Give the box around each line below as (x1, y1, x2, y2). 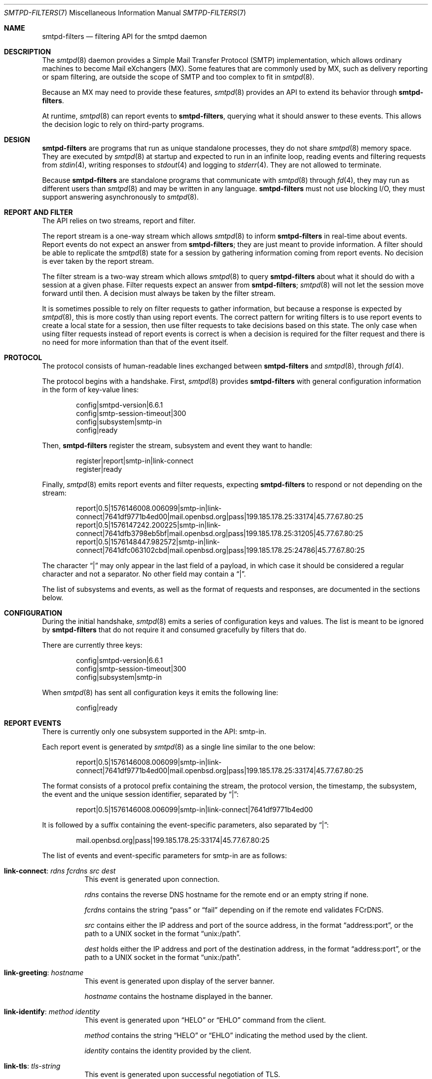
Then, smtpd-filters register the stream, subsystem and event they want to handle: (42, 441, 312, 450)
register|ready (76, 465, 122, 473)
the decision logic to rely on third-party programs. (42, 120, 204, 128)
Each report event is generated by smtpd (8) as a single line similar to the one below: (42, 743, 316, 751)
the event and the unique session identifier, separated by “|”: (42, 790, 239, 798)
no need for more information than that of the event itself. (42, 338, 228, 346)
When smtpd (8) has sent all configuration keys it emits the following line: (42, 688, 279, 697)
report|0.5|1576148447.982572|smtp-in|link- (76, 538, 220, 546)
